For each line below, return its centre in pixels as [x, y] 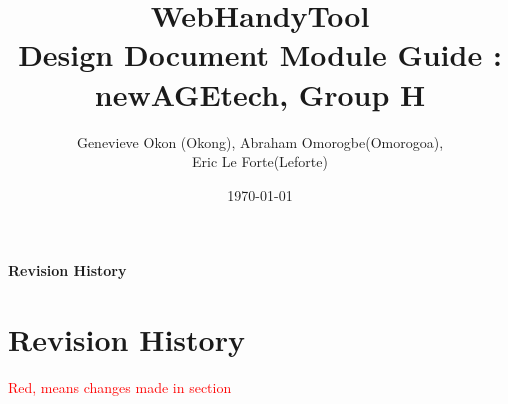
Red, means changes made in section [120, 387]
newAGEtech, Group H [260, 93]
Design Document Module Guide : [260, 54]
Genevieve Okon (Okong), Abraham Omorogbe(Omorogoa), [260, 141]
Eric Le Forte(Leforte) [260, 161]
